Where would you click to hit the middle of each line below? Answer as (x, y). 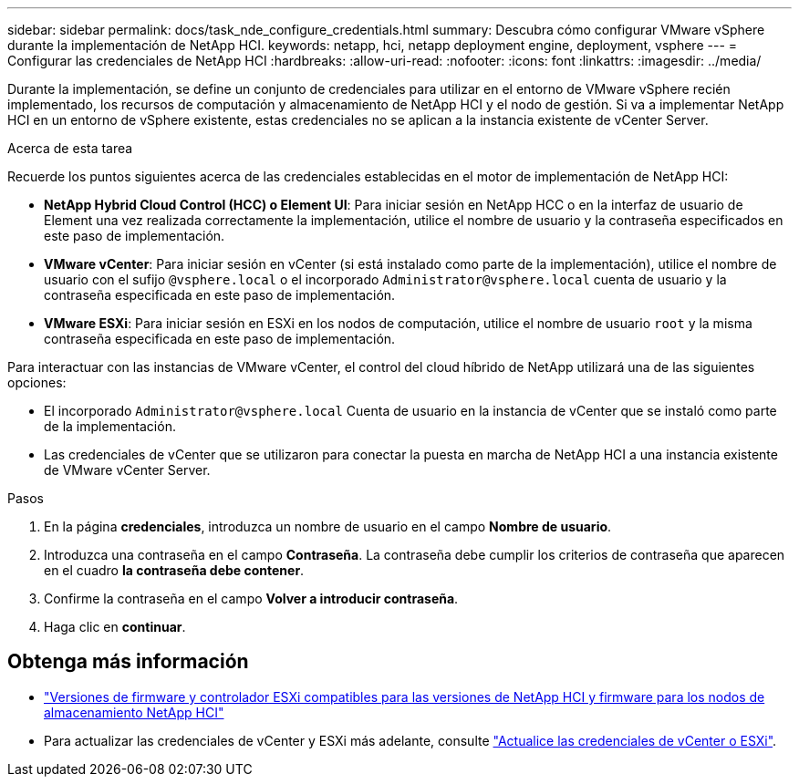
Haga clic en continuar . (115, 627)
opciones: (37, 382)
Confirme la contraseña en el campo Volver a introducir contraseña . (251, 598)
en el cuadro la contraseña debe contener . (174, 570)
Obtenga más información (128, 662)
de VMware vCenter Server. (127, 470)
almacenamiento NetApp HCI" (134, 712)
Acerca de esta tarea (70, 148)
